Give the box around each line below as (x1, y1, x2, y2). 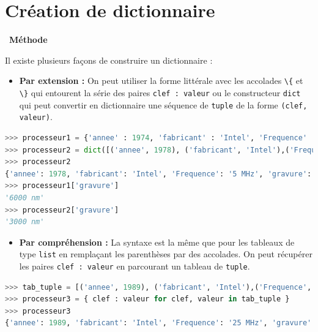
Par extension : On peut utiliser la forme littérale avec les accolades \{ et (19, 74, 303, 87)
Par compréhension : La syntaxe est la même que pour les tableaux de (19, 235, 295, 248)
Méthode (9, 33, 48, 46)
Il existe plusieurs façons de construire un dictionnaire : (5, 53, 213, 66)
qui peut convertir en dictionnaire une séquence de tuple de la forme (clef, (19, 98, 308, 111)
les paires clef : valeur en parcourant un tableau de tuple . (19, 259, 250, 272)
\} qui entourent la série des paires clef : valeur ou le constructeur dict (19, 86, 301, 99)
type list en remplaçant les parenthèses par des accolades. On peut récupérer (19, 247, 312, 260)
